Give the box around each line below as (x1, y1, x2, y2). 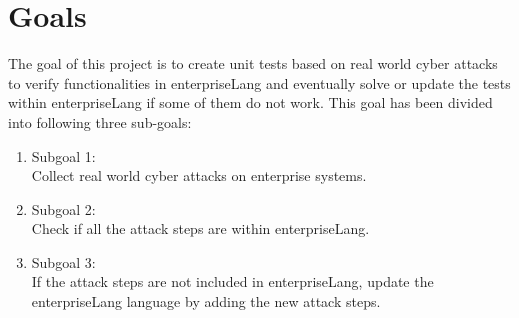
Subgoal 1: (31, 145, 96, 166)
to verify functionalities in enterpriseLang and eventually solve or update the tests (8, 72, 511, 93)
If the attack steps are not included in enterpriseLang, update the (31, 271, 434, 292)
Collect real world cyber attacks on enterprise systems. (31, 165, 367, 186)
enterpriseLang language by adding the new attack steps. (31, 291, 381, 312)
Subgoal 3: (31, 251, 96, 272)
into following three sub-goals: (8, 111, 192, 132)
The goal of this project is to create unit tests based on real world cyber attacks (8, 53, 498, 74)
